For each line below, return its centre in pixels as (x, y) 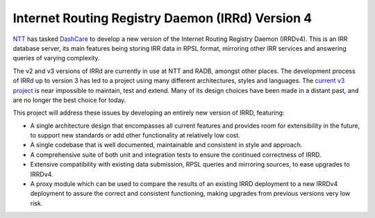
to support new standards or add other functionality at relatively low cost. (135, 135)
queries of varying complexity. (56, 58)
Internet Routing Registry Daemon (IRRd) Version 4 (162, 18)
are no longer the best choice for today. (69, 100)
